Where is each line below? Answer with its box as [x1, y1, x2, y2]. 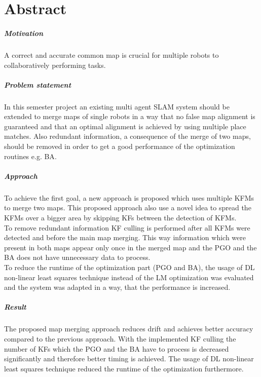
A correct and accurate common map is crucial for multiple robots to [4, 49, 219, 60]
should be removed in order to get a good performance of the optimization [4, 141, 235, 152]
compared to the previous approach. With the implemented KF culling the [4, 333, 236, 344]
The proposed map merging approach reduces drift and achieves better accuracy [4, 323, 253, 334]
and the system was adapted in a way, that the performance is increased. [4, 282, 231, 292]
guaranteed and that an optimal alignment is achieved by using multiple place [4, 121, 246, 131]
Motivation [4, 27, 44, 38]
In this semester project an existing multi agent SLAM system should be [4, 101, 230, 111]
